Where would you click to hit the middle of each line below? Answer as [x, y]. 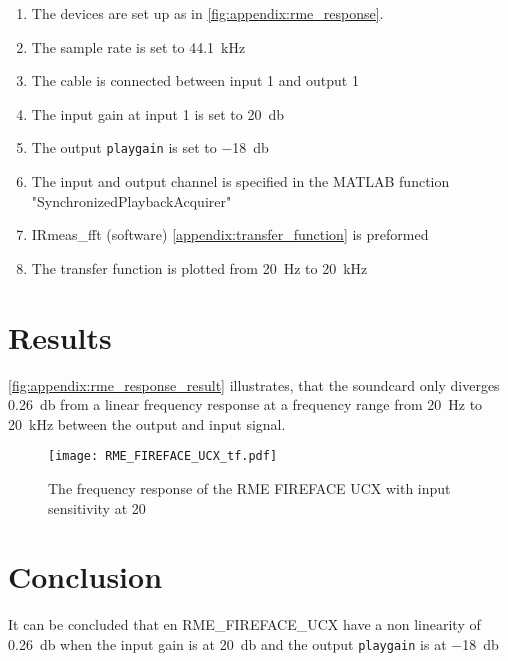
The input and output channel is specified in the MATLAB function [240, 181]
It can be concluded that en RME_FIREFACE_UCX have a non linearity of [244, 624]
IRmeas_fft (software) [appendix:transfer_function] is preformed [230, 234]
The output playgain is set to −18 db [150, 147]
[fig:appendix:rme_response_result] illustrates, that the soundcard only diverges [254, 384]
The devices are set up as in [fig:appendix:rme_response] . [207, 13]
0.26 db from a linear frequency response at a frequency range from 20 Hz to [245, 404]
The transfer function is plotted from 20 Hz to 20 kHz [199, 267]
